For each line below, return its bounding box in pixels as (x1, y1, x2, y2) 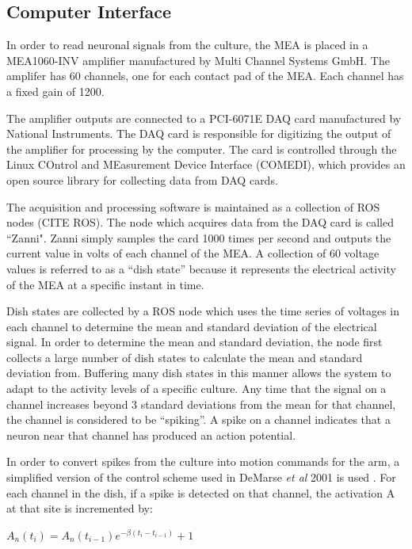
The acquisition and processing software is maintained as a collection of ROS (6, 198, 380, 215)
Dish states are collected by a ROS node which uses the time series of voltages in (6, 303, 400, 319)
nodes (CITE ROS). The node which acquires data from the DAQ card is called (6, 214, 394, 231)
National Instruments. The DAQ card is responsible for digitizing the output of (6, 125, 391, 142)
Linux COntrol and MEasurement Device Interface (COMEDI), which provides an (6, 156, 406, 173)
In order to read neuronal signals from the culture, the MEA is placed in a (6, 36, 368, 53)
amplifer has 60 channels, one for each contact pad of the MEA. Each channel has (6, 67, 404, 84)
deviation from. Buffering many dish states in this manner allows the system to (6, 364, 391, 381)
